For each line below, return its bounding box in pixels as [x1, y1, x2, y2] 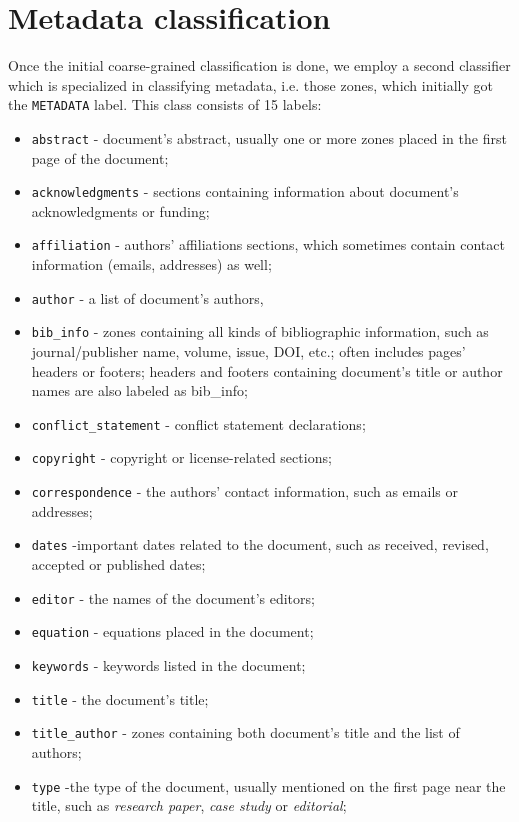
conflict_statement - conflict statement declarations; [31, 413, 366, 434]
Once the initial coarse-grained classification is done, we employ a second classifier [8, 55, 511, 76]
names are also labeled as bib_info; [31, 380, 248, 401]
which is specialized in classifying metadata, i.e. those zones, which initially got [8, 74, 493, 95]
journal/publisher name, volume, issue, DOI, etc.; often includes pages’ [31, 341, 466, 362]
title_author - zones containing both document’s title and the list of [31, 722, 460, 743]
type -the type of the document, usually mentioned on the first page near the [31, 775, 506, 796]
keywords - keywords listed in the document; [31, 654, 306, 675]
